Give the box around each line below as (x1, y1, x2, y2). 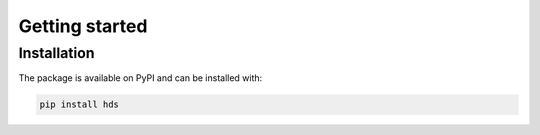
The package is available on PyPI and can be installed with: (18, 72, 263, 84)
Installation (18, 44, 95, 62)
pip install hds (39, 99, 120, 110)
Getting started (18, 15, 148, 37)
